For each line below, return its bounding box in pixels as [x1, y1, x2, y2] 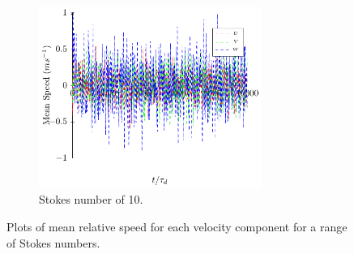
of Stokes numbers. [6, 234, 100, 251]
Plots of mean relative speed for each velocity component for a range [6, 218, 348, 235]
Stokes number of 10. [39, 191, 143, 208]
